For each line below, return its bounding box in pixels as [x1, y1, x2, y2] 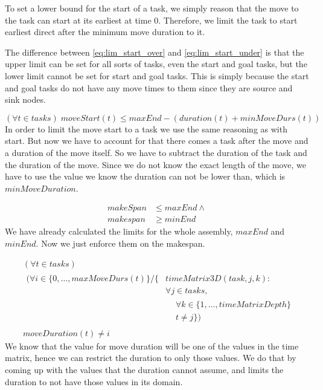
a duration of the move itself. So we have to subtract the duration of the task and [5, 146, 307, 158]
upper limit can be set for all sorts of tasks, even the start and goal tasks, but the [5, 57, 307, 70]
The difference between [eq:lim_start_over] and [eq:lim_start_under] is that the [5, 45, 304, 58]
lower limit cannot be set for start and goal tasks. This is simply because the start [5, 69, 309, 82]
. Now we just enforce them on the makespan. [36, 236, 205, 249]
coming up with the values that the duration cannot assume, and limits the [5, 363, 284, 375]
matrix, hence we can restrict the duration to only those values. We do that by [5, 351, 296, 364]
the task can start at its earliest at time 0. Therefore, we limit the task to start [5, 13, 298, 26]
